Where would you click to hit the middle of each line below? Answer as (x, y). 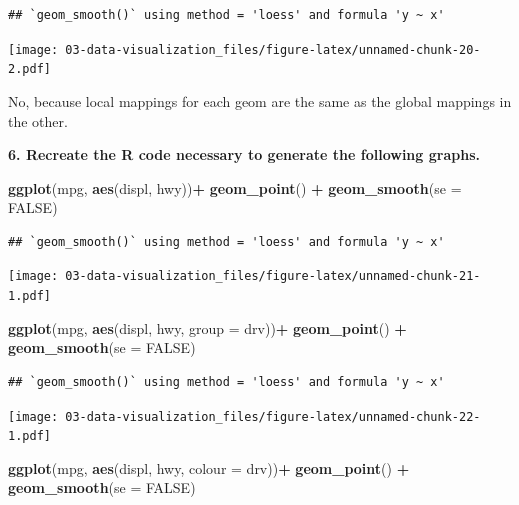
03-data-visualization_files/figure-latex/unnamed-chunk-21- (273, 276)
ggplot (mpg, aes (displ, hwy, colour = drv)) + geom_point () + (209, 467)
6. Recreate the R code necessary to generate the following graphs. (244, 154)
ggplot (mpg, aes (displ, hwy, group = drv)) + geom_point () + (207, 327)
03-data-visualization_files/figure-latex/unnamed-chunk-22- (273, 416)
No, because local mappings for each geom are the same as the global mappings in (260, 100)
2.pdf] (29, 69)
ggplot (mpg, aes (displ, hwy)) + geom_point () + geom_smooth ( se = (235, 187)
